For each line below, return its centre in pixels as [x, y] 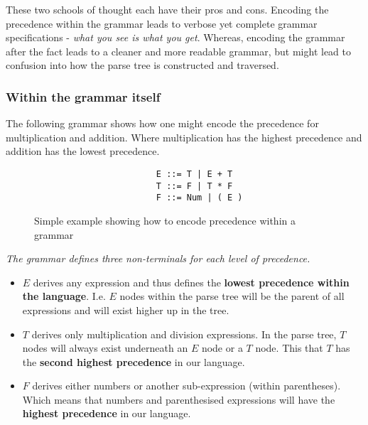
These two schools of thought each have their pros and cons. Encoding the [167, 9]
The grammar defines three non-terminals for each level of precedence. [158, 258]
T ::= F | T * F [194, 186]
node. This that [289, 348]
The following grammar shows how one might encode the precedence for [162, 123]
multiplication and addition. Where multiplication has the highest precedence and [184, 137]
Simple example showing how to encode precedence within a [165, 220]
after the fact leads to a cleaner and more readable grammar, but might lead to [179, 51]
